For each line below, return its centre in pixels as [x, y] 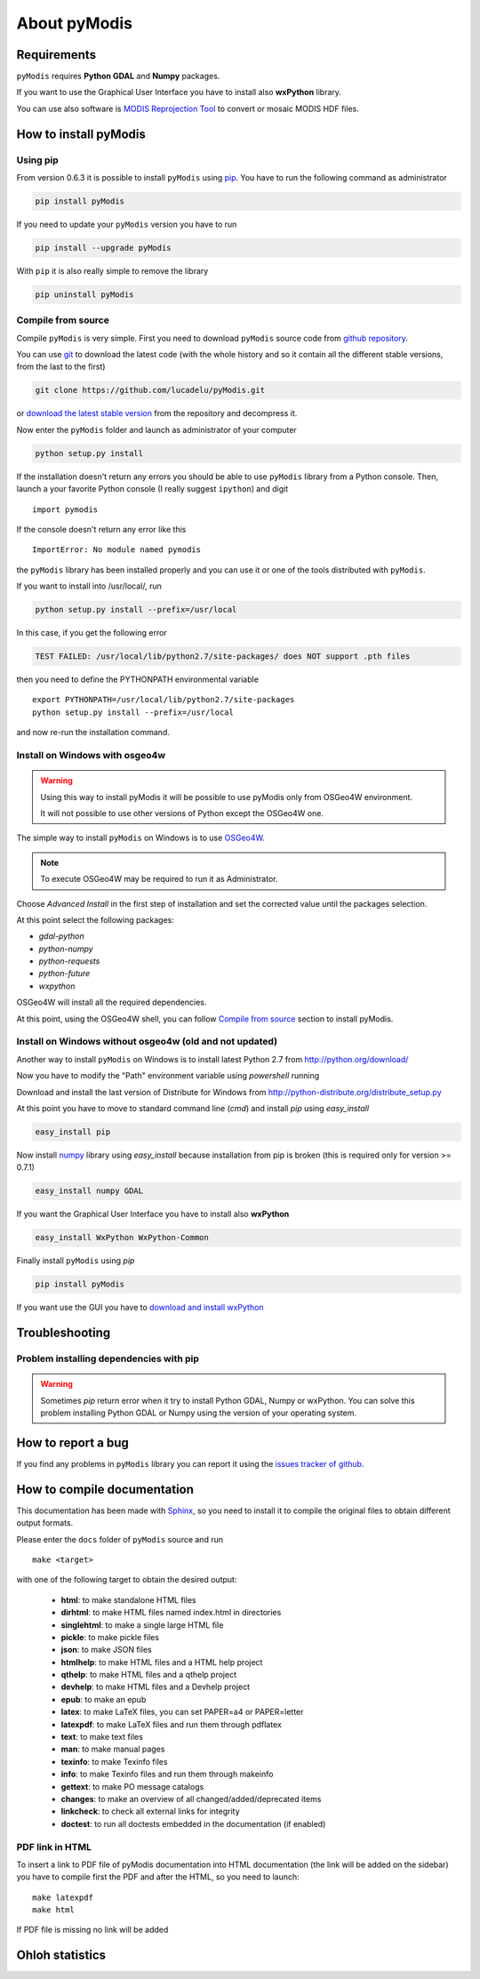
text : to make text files [102, 1737]
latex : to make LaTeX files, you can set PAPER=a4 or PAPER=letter [182, 1712]
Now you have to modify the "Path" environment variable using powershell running [168, 1076]
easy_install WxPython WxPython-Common [122, 1238]
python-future [64, 973]
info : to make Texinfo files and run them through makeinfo [167, 1775]
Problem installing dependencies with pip [108, 1358]
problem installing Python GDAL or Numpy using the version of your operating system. [199, 1413]
